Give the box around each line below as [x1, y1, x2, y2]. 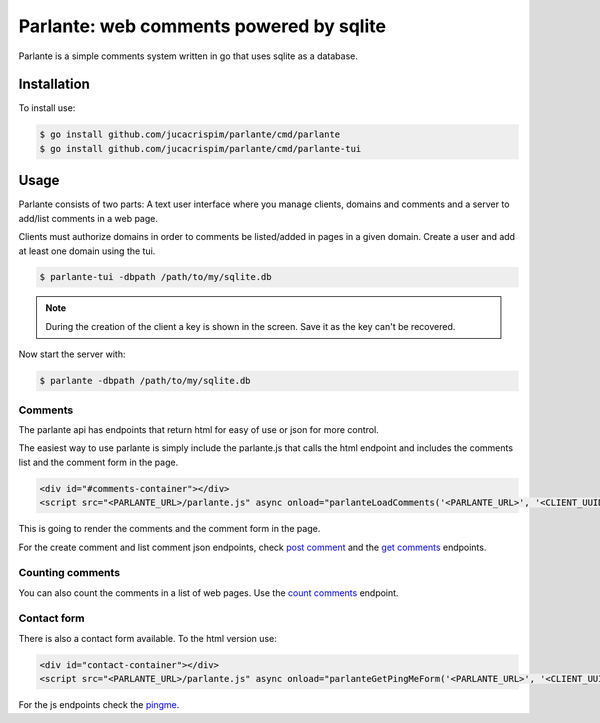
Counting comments [18, 566, 120, 580]
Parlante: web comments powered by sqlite [18, 15, 387, 37]
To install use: [18, 102, 76, 114]
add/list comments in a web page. [18, 212, 159, 224]
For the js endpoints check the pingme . [18, 699, 180, 711]
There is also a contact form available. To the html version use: [18, 632, 277, 644]
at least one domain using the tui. [18, 245, 156, 257]
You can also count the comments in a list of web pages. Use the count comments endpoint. [18, 586, 399, 599]
